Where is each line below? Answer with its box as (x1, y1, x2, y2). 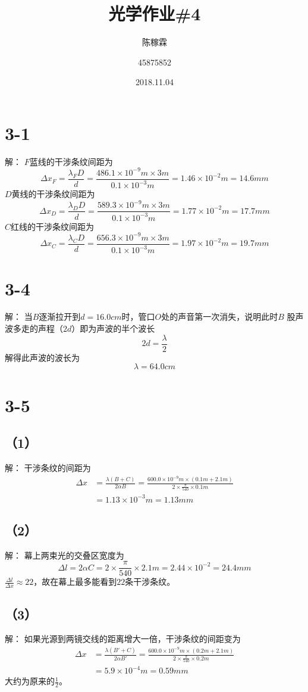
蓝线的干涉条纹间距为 (29, 155, 113, 167)
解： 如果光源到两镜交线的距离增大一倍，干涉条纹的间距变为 (5, 632, 241, 645)
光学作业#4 (108, 1, 201, 26)
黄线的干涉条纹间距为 (11, 188, 95, 200)
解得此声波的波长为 (5, 351, 80, 363)
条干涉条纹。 (125, 575, 175, 588)
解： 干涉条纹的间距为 (5, 461, 91, 473)
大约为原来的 (5, 675, 55, 687)
